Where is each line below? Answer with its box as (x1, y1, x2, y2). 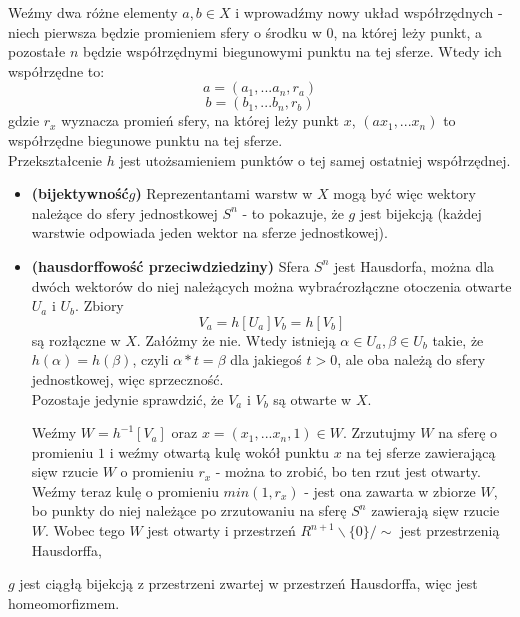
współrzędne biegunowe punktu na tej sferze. (8, 129, 283, 150)
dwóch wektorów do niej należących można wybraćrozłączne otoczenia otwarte (31, 275, 512, 296)
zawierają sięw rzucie (371, 500, 500, 521)
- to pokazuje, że (242, 202, 344, 223)
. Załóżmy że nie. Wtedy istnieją (136, 329, 336, 350)
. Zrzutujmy (342, 422, 416, 443)
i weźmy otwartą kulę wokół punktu (109, 441, 330, 462)
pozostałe (8, 41, 66, 62)
